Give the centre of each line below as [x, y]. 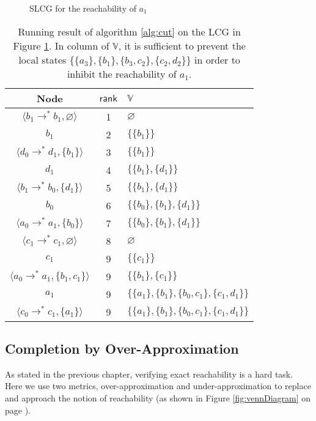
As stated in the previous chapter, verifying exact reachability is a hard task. [149, 374]
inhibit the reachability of [122, 73]
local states [42, 59]
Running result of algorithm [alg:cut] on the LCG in [129, 31]
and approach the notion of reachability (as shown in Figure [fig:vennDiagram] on [158, 397]
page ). [18, 410]
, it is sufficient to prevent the [182, 45]
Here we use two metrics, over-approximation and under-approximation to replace [158, 386]
